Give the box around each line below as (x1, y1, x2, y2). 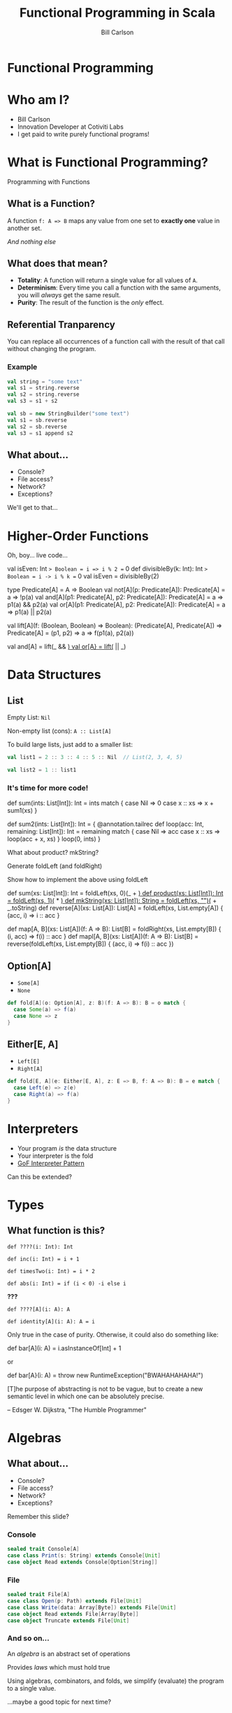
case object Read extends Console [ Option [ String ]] (7, 1558, 158, 1565)
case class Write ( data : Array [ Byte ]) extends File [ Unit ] (7, 1604, 177, 1611)
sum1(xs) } (7, 806, 38, 815)
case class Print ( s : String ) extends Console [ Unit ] (7, 1552, 161, 1559)
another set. (7, 224, 42, 232)
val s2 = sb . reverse (7, 423, 68, 430)
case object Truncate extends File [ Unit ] (7, 1617, 130, 1624)
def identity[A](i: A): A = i (7, 1318, 96, 1325)
